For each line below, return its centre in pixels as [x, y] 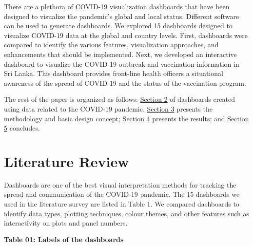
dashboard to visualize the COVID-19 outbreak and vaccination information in [122, 64]
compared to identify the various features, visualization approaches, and [111, 45]
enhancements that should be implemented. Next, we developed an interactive [120, 54]
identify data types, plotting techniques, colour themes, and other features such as [127, 213]
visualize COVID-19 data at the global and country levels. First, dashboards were [126, 35]
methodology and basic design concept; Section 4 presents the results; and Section [126, 118]
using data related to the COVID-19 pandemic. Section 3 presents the [108, 108]
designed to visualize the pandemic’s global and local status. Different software [122, 16]
